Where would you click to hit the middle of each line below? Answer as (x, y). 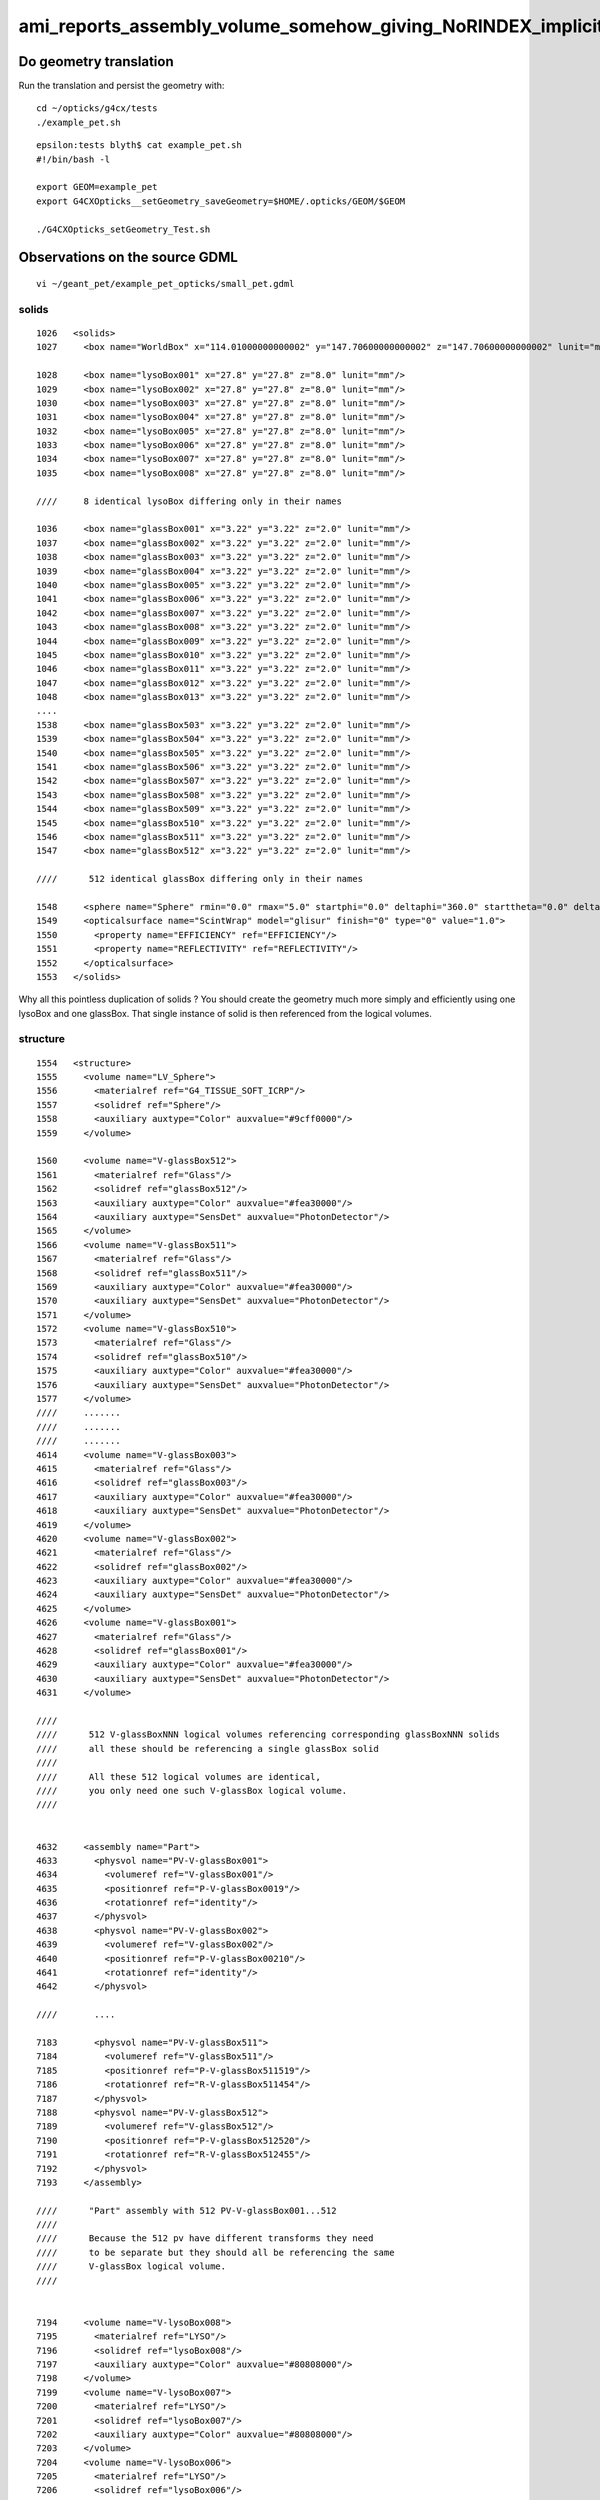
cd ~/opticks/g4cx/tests (97, 108)
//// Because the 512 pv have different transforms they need (205, 2238)
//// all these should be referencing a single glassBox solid (207, 1748)
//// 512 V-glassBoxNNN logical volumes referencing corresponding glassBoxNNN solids (268, 1734)
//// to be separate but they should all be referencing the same (215, 2252)
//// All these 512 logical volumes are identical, (179, 1776)
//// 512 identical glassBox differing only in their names (200, 879)
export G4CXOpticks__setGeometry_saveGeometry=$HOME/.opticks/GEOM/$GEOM (221, 201)
